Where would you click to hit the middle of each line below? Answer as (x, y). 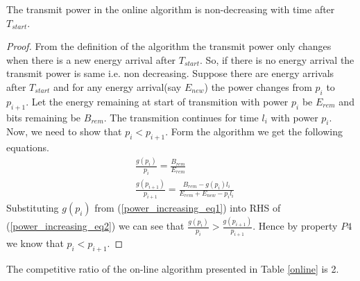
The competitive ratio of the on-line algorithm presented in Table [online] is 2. (173, 268)
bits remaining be (44, 117)
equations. (28, 147)
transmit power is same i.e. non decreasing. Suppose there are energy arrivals (170, 73)
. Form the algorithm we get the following (254, 131)
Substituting (33, 207)
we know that (35, 243)
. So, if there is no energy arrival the (277, 59)
